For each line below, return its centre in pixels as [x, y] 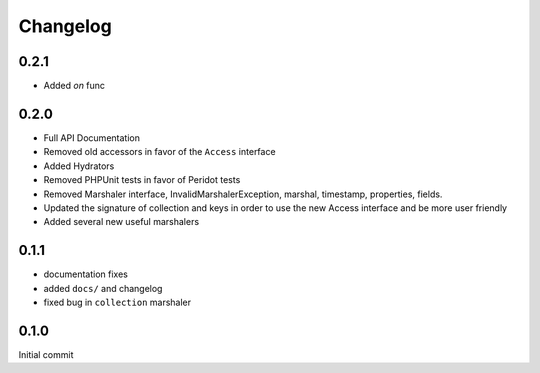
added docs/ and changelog [103, 288]
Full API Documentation [91, 137]
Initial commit [46, 354]
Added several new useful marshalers [121, 222]
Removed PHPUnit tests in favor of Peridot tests [142, 180]
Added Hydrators [79, 166]
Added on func [74, 86]
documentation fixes [86, 274]
